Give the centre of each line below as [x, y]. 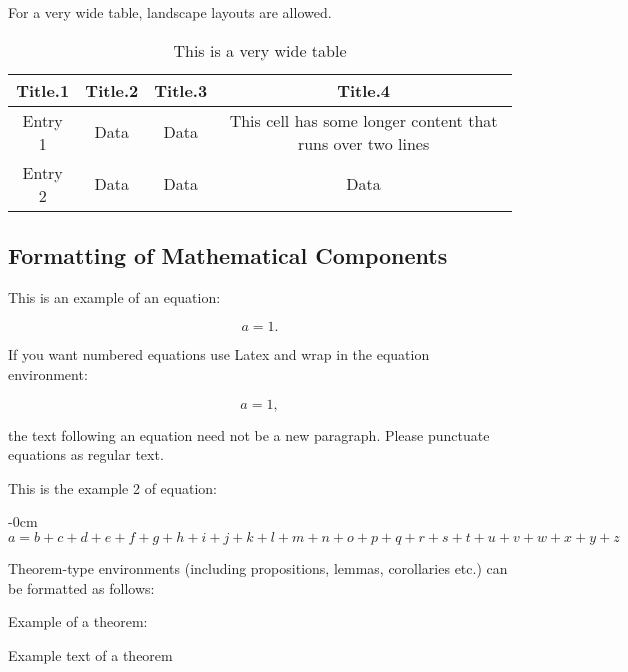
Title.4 [364, 90]
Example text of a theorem [90, 654]
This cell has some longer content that [363, 120]
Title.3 [181, 90]
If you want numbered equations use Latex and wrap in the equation [219, 354]
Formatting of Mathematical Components [228, 254]
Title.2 [112, 90]
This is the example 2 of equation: [112, 487]
